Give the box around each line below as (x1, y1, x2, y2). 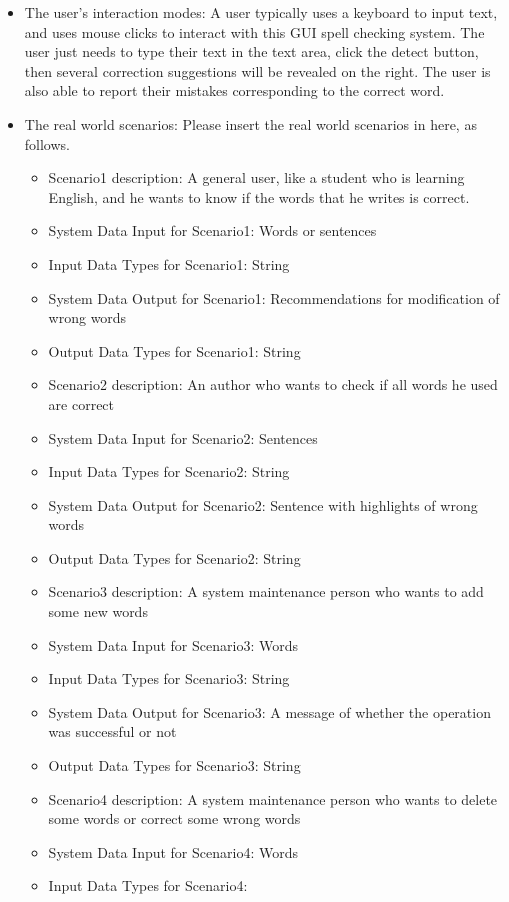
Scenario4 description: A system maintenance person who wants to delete (48, 788, 498, 809)
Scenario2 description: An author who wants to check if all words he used (48, 374, 498, 395)
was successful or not (48, 721, 177, 742)
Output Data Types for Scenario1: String (48, 340, 301, 361)
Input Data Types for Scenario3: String (48, 668, 290, 689)
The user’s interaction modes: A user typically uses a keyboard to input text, (24, 2, 498, 22)
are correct (48, 393, 115, 414)
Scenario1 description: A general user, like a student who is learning (48, 167, 465, 188)
